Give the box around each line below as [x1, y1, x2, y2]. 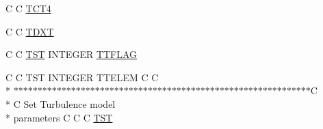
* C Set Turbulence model [5, 96, 116, 111]
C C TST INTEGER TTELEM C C [5, 70, 159, 84]
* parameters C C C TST [5, 110, 113, 124]
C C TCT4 [5, 1, 51, 15]
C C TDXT [5, 24, 54, 38]
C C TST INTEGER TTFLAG [5, 47, 138, 61]
